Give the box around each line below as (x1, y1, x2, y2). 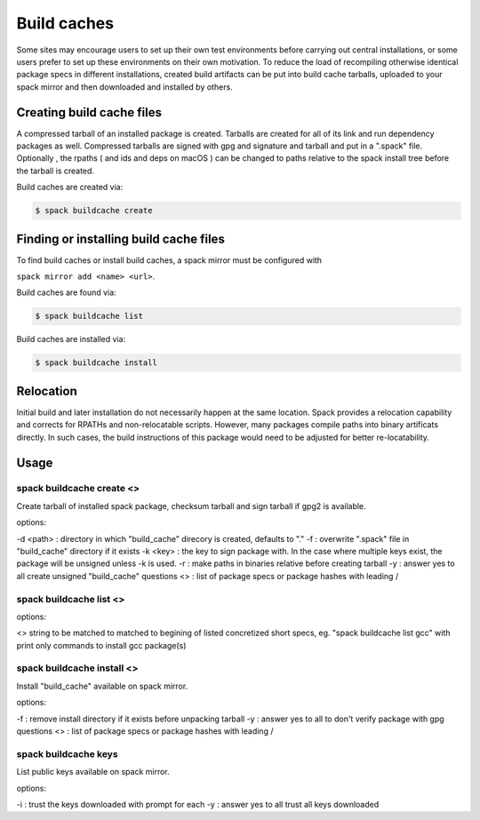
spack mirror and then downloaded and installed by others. (16, 81, 233, 92)
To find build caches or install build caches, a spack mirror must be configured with (16, 254, 323, 266)
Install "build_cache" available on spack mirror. (16, 681, 188, 691)
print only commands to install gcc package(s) (16, 640, 187, 650)
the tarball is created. (16, 165, 95, 176)
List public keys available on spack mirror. (16, 767, 171, 777)
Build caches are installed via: (16, 334, 126, 345)
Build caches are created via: (16, 182, 124, 193)
